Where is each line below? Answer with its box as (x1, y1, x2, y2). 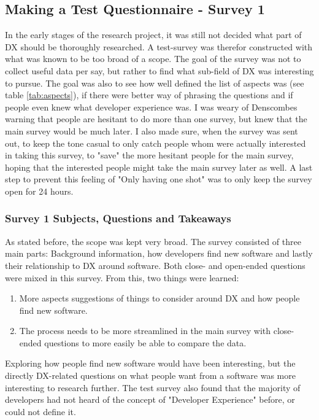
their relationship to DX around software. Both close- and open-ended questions (5, 259, 306, 271)
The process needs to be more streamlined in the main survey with (19, 324, 271, 337)
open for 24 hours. (5, 184, 74, 197)
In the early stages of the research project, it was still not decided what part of (5, 28, 302, 41)
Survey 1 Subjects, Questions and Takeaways (5, 211, 231, 226)
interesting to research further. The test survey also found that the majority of (5, 381, 301, 394)
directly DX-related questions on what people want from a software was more (5, 369, 296, 382)
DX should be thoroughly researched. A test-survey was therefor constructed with (5, 40, 313, 53)
